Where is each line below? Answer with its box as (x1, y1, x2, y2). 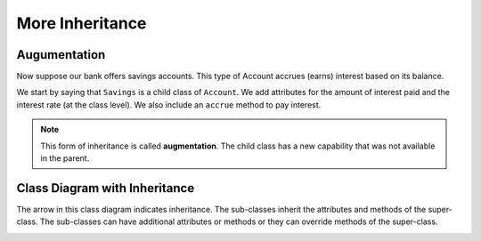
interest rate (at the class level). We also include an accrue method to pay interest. (16, 99, 322, 110)
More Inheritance (16, 13, 147, 33)
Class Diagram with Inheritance (16, 181, 195, 196)
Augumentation (16, 47, 106, 62)
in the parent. (40, 153, 90, 164)
